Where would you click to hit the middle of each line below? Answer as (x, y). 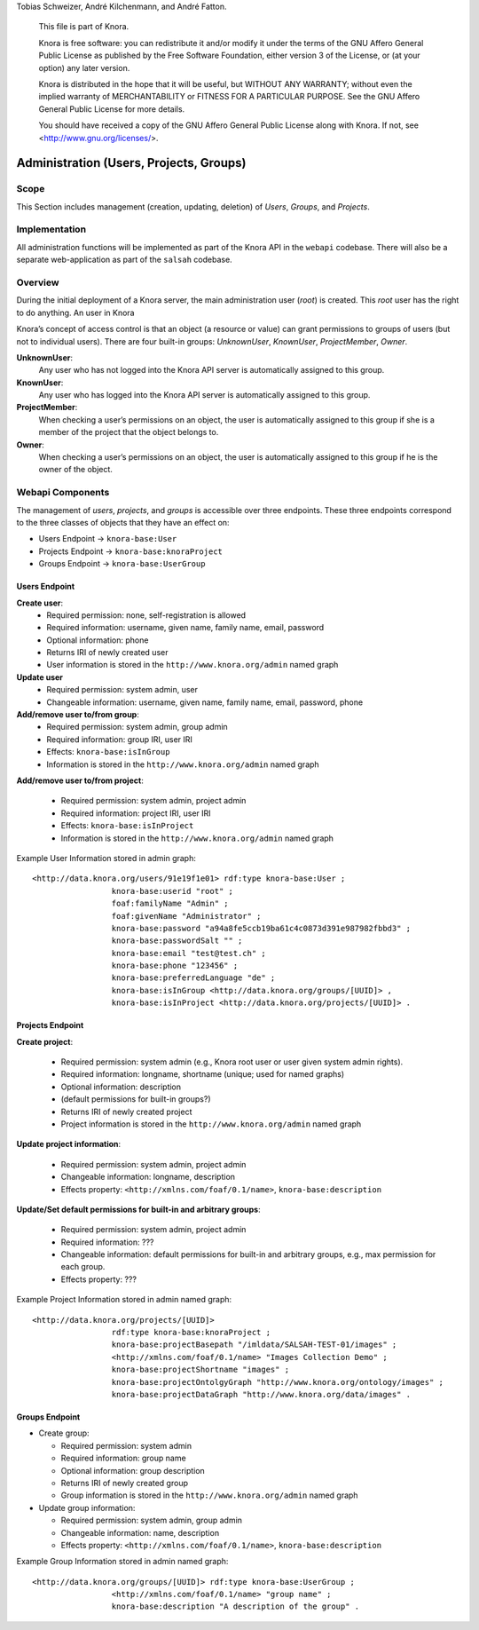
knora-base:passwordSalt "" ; (177, 941)
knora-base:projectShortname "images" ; (200, 1370)
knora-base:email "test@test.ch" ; (188, 953)
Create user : (40, 603)
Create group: (64, 1433)
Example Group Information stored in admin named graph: (122, 1562)
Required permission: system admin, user (122, 690)
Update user (40, 677)
